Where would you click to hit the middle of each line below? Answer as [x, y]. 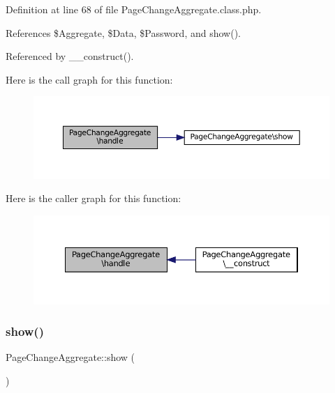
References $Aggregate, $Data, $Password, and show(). [123, 32]
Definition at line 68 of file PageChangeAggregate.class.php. [134, 9]
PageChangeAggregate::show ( [70, 357]
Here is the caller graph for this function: [94, 198]
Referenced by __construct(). [70, 56]
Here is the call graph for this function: [89, 79]
